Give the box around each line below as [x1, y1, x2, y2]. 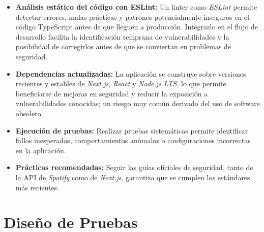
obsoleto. [15, 108, 43, 118]
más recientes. [15, 182, 60, 192]
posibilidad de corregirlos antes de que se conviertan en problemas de [15, 41, 231, 52]
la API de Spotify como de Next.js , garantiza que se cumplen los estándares [15, 172, 250, 182]
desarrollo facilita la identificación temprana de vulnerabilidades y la [15, 31, 229, 42]
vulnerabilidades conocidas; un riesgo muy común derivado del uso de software [15, 98, 260, 109]
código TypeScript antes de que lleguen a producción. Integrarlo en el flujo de [15, 21, 258, 32]
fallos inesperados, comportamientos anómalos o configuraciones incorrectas [15, 135, 251, 146]
